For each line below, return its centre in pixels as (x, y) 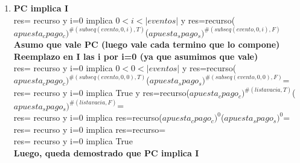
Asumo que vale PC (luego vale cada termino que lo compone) (147, 44)
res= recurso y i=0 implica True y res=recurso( (101, 93)
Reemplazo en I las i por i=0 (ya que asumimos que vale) (136, 56)
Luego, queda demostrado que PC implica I (106, 152)
